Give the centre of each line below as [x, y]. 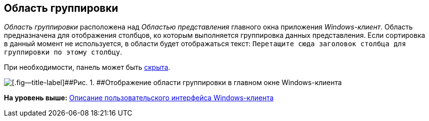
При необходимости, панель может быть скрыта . [87, 67]
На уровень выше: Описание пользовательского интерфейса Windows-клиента [139, 98]
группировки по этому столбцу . [63, 52]
